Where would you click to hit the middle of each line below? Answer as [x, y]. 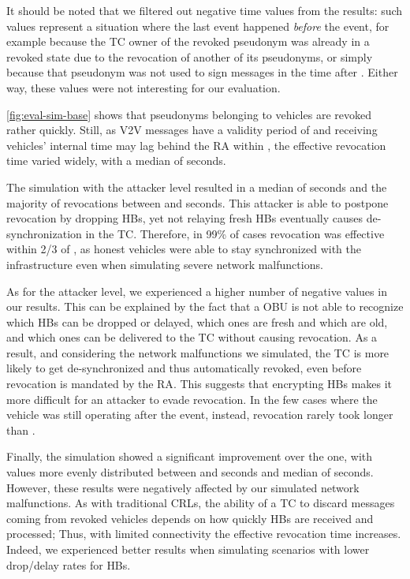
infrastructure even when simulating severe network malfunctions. [165, 264]
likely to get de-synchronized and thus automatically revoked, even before [184, 368]
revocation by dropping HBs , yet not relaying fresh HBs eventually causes [185, 218]
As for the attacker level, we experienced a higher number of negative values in [197, 291]
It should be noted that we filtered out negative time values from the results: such [205, 10]
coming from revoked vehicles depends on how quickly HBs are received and [190, 518]
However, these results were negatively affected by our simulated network [183, 487]
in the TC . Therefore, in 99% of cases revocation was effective [235, 233]
